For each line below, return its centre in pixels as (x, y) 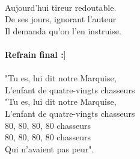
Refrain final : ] (35, 54)
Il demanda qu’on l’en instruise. (63, 30)
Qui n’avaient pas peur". (50, 148)
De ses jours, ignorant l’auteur (61, 19)
